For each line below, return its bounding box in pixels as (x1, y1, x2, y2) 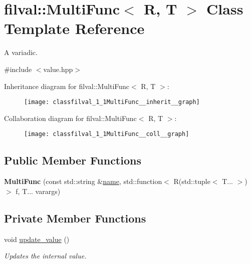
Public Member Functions (4, 152, 141, 168)
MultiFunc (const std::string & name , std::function (4, 176, 162, 186)
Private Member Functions (4, 210, 146, 225)
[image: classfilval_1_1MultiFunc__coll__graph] (24, 130, 189, 138)
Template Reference (4, 18, 145, 38)
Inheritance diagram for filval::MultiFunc (4, 80, 130, 91)
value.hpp (43, 63, 73, 74)
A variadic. (4, 47, 38, 57)
